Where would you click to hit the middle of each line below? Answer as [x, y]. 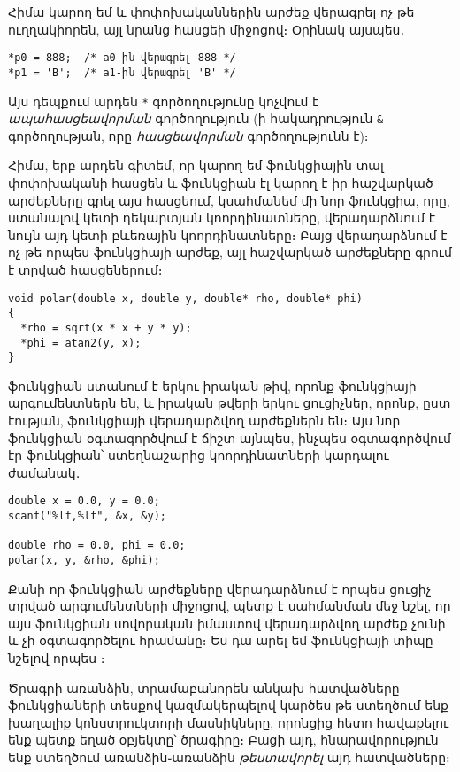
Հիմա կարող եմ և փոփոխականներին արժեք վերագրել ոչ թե [211, 12]
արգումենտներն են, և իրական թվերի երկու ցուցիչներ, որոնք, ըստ [230, 403]
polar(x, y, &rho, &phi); [84, 561]
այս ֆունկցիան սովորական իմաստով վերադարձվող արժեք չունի [227, 623]
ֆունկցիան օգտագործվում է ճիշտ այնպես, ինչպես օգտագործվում [230, 437]
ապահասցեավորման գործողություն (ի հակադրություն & [196, 118]
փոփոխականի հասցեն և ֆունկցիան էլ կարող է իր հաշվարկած [221, 183]
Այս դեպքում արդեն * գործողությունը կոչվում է [164, 101]
